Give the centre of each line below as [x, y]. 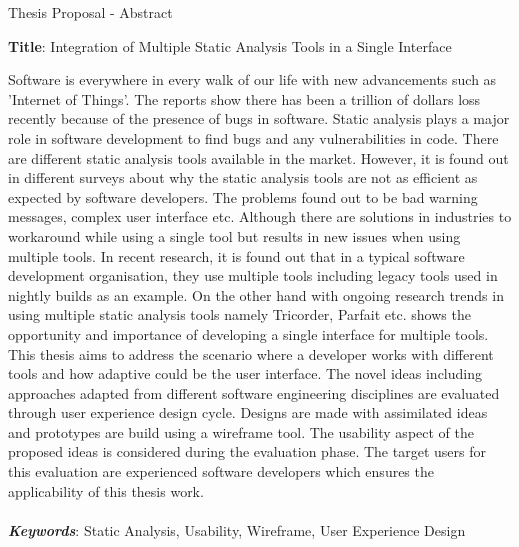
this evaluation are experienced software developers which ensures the [221, 471]
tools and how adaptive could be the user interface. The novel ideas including [245, 373]
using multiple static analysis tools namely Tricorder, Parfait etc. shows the [239, 314]
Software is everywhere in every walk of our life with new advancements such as [252, 79]
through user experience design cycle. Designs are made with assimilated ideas [248, 412]
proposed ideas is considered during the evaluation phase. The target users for [247, 451]
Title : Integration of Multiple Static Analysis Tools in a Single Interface [230, 45]
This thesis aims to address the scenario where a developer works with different [251, 353]
